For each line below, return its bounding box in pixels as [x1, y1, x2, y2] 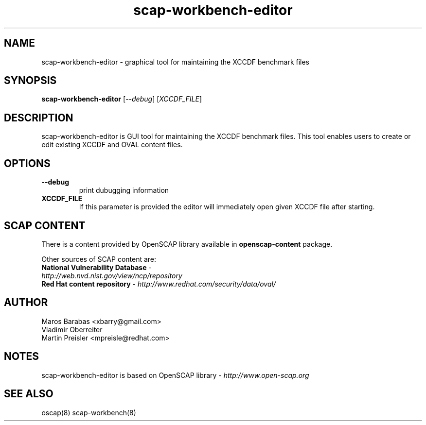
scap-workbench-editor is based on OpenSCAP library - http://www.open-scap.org [41, 371, 309, 379]
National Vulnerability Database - [41, 263, 152, 272]
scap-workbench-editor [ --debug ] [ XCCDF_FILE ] [41, 95, 202, 103]
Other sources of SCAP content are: [41, 255, 157, 263]
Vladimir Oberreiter [41, 325, 103, 334]
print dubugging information [79, 186, 169, 195]
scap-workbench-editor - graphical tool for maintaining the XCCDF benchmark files [41, 57, 310, 66]
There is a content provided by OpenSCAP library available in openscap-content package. [41, 239, 333, 248]
